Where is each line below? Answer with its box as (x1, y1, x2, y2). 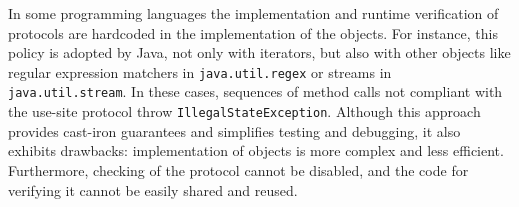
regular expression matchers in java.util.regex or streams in (8, 61, 392, 82)
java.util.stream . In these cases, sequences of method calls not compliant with (8, 81, 503, 102)
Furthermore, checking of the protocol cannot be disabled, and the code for (8, 159, 469, 180)
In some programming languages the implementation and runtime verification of (8, 3, 499, 23)
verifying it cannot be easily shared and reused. (8, 179, 298, 200)
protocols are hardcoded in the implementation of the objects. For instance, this (8, 22, 498, 43)
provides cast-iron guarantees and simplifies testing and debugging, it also (8, 120, 461, 141)
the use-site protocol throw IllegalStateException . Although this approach (8, 101, 481, 122)
